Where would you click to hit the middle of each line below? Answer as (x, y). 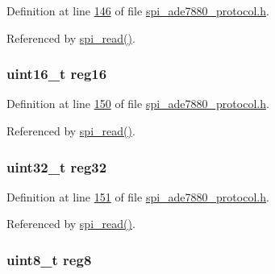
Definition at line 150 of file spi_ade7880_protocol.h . (138, 104)
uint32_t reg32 (57, 166)
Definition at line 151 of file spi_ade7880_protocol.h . (138, 196)
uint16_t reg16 (57, 74)
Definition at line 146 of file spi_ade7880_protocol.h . (138, 10)
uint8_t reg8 (49, 259)
